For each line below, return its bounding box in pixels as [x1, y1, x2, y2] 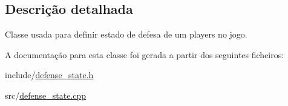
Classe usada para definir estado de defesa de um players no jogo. [5, 28, 247, 41]
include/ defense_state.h [5, 68, 94, 81]
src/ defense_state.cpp [5, 88, 87, 101]
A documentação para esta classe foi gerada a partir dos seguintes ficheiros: [5, 48, 284, 61]
